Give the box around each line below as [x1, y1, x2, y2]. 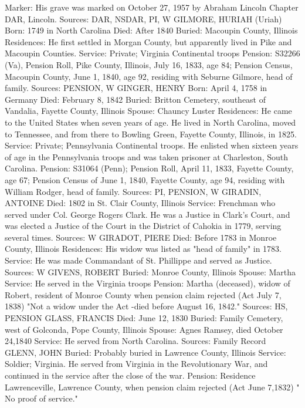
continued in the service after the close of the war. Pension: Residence [5, 369, 256, 381]
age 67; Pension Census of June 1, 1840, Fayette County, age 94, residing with [5, 173, 285, 186]
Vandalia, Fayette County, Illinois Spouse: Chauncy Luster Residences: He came [5, 104, 292, 117]
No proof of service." [5, 392, 78, 404]
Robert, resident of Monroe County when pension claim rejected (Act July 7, [5, 288, 282, 301]
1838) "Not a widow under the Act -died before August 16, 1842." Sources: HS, [5, 300, 288, 312]
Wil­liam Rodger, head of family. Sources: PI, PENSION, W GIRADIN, [5, 185, 262, 197]
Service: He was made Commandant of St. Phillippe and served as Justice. [5, 254, 272, 267]
